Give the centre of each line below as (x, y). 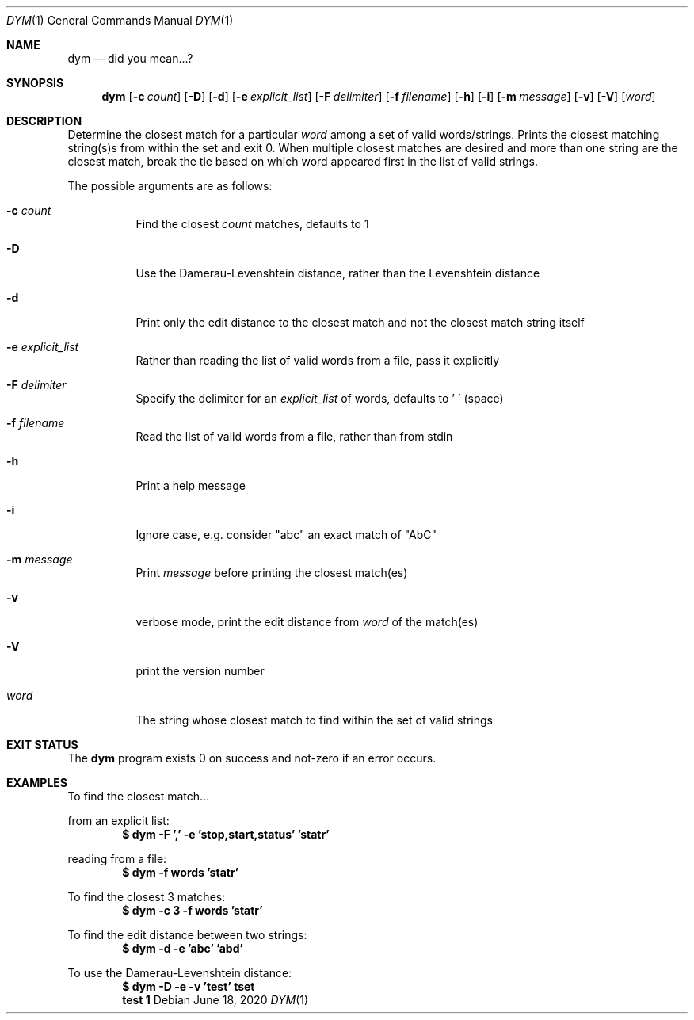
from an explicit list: (118, 821)
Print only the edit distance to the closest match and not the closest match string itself (360, 322)
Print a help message (191, 485)
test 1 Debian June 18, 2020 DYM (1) (215, 1000)
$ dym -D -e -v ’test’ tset (189, 986)
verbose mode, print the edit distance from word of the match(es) (307, 622)
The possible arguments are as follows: (170, 186)
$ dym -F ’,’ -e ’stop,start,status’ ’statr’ (226, 834)
